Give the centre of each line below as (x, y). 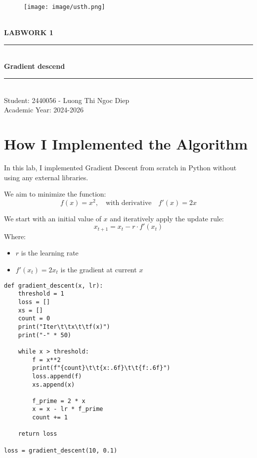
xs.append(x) (54, 384)
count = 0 (34, 319)
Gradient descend (35, 66)
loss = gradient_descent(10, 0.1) (61, 450)
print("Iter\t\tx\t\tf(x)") (64, 327)
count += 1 (50, 418)
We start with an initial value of (53, 218)
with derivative (128, 203)
